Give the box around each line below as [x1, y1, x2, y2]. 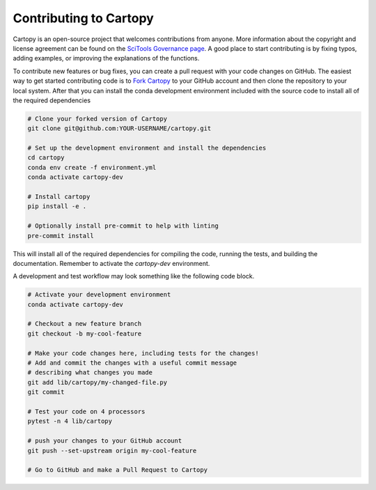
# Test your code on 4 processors [27, 408, 146, 416]
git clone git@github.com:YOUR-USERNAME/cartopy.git [27, 125, 212, 132]
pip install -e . [27, 203, 87, 210]
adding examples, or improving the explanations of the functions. [13, 54, 200, 63]
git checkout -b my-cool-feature [27, 329, 142, 338]
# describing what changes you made [27, 369, 153, 377]
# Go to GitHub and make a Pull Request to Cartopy [27, 466, 208, 474]
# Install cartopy [27, 193, 91, 200]
